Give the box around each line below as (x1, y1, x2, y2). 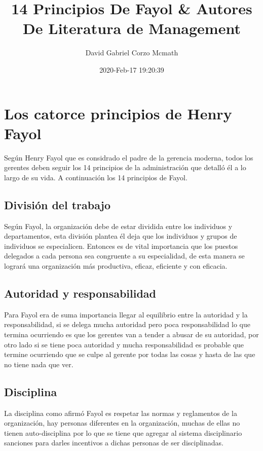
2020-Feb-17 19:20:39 (99, 64, 164, 75)
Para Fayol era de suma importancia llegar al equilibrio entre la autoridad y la (4, 309, 248, 319)
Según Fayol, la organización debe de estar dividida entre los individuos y (4, 220, 233, 231)
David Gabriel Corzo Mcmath (85, 47, 178, 58)
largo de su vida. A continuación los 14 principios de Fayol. (4, 172, 187, 182)
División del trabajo (4, 197, 111, 212)
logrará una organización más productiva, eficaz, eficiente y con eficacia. (4, 260, 228, 271)
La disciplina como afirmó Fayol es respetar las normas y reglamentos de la (4, 407, 237, 418)
